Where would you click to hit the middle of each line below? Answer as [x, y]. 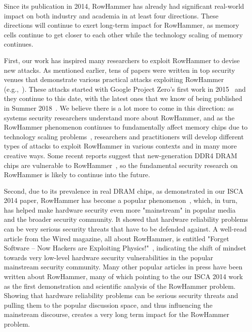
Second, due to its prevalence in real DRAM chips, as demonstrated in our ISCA [124, 191]
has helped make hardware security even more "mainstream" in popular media [120, 209]
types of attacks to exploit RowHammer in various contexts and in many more [120, 146]
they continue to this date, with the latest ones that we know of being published [123, 98]
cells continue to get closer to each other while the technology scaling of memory [123, 34]
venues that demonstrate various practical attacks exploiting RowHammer [114, 79]
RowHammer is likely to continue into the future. [77, 174]
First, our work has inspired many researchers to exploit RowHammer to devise [122, 60]
